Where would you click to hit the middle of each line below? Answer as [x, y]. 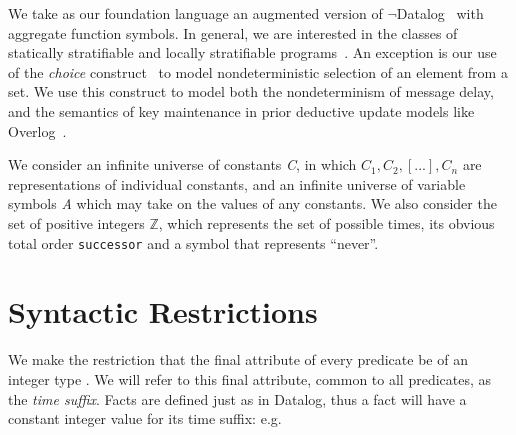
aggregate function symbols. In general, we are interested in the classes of [233, 32]
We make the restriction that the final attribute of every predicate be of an [238, 359]
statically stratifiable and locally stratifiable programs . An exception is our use [252, 52]
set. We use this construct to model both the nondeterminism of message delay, [251, 91]
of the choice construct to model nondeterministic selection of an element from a [258, 71]
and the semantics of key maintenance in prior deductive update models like [241, 110]
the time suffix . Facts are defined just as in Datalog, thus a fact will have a [237, 398]
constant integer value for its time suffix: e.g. [145, 418]
